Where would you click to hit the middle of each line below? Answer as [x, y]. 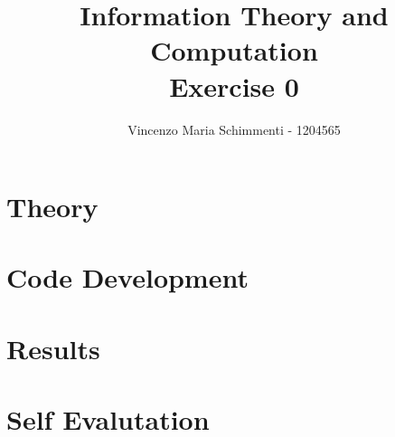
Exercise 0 [234, 85]
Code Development [127, 277]
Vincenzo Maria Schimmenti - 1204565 [234, 129]
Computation [234, 50]
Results [53, 348]
